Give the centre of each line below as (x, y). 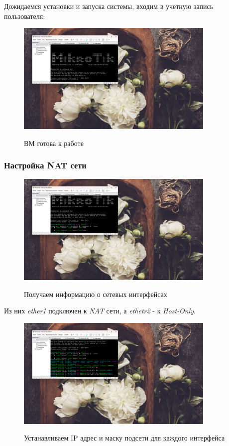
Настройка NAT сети (45, 165)
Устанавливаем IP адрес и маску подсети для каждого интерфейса (124, 438)
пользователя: (25, 16)
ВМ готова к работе (54, 143)
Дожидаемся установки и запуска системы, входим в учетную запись (109, 6)
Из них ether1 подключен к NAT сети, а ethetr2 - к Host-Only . (100, 311)
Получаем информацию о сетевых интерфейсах (96, 294)
